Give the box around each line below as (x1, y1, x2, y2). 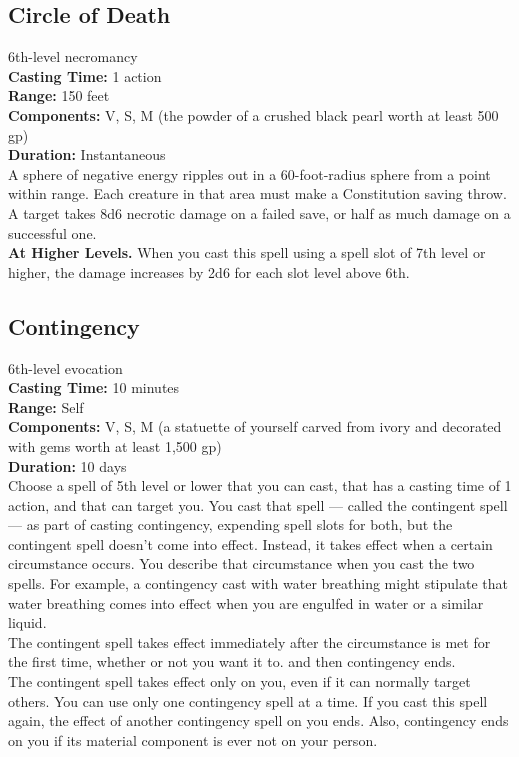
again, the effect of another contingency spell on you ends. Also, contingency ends (8, 710, 509, 731)
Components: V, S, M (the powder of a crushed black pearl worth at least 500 (8, 104, 499, 125)
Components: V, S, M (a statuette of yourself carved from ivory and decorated (8, 416, 502, 437)
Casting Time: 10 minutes (8, 377, 180, 398)
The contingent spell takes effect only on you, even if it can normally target (8, 671, 471, 692)
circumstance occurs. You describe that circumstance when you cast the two (8, 553, 475, 574)
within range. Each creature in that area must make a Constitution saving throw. (8, 183, 507, 204)
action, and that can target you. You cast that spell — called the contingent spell (8, 494, 508, 515)
